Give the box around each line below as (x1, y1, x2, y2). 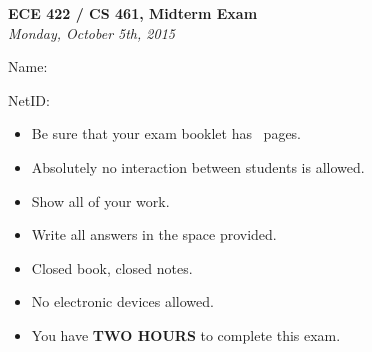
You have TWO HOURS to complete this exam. (31, 324, 341, 345)
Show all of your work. (31, 190, 170, 211)
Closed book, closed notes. (31, 257, 193, 278)
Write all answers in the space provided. (31, 224, 277, 245)
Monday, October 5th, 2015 (8, 22, 175, 43)
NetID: (8, 89, 50, 110)
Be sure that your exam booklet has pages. (31, 123, 302, 144)
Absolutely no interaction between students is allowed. (31, 156, 365, 177)
